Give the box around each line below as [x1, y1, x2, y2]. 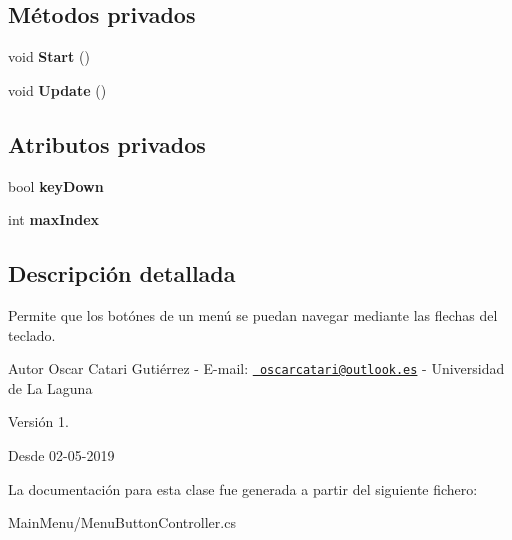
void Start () [8, 46, 90, 67]
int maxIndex [8, 209, 100, 230]
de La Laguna [8, 377, 93, 398]
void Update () [8, 79, 107, 100]
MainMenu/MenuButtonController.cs [8, 512, 236, 533]
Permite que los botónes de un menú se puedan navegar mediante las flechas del [8, 304, 498, 325]
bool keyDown [8, 175, 104, 196]
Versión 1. [8, 411, 69, 432]
